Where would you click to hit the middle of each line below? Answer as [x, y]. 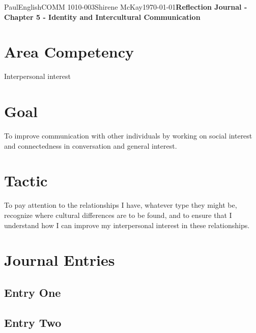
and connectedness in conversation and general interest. [91, 145]
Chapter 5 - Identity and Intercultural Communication [102, 17]
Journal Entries [60, 260]
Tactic [26, 181]
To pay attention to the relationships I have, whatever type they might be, [121, 205]
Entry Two [33, 322]
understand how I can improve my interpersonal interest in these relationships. [127, 225]
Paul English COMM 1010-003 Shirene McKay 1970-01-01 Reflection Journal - [126, 7]
